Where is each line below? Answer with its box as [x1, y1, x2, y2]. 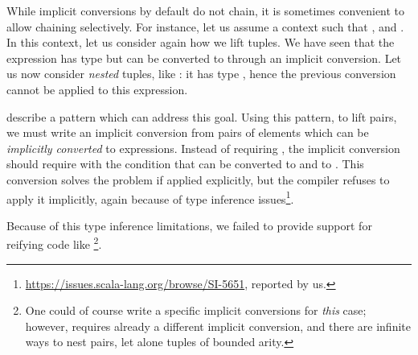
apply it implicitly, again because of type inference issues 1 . [6, 188, 294, 207]
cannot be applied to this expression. [6, 80, 188, 97]
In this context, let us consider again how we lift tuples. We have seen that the [6, 34, 395, 51]
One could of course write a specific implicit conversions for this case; [25, 302, 367, 319]
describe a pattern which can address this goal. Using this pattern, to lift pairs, [6, 108, 397, 125]
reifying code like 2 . [6, 233, 102, 253]
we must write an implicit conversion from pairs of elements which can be [6, 124, 369, 141]
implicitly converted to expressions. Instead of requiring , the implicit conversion [6, 139, 400, 156]
